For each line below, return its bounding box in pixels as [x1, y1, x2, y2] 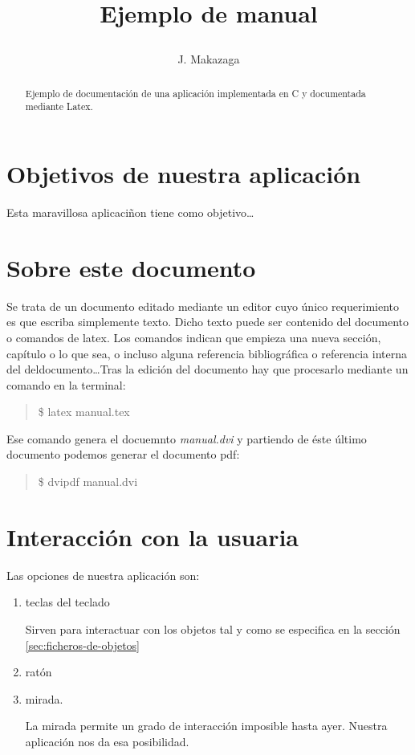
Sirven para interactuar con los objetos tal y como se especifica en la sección [25, 620, 401, 637]
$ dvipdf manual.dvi [38, 473, 138, 490]
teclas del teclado [25, 594, 110, 610]
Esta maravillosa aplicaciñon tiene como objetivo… [6, 204, 254, 221]
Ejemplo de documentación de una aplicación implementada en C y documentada [25, 86, 366, 100]
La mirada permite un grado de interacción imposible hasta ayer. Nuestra [25, 717, 388, 734]
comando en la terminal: [6, 376, 126, 393]
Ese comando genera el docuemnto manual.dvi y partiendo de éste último [6, 430, 367, 447]
